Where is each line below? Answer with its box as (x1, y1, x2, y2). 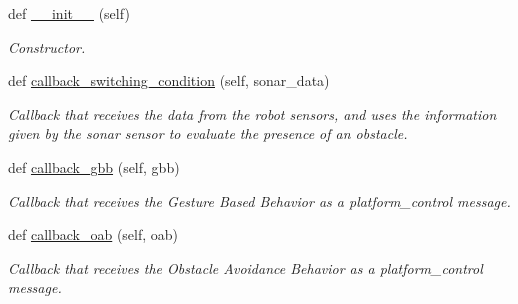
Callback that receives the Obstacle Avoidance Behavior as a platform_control (8, 257, 483, 278)
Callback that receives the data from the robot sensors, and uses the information (8, 103, 497, 124)
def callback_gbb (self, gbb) (8, 156, 180, 177)
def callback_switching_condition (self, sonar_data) (8, 70, 330, 91)
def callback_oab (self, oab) (8, 224, 179, 245)
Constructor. (8, 36, 86, 57)
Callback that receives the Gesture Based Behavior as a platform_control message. (8, 190, 511, 211)
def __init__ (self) (8, 3, 130, 23)
